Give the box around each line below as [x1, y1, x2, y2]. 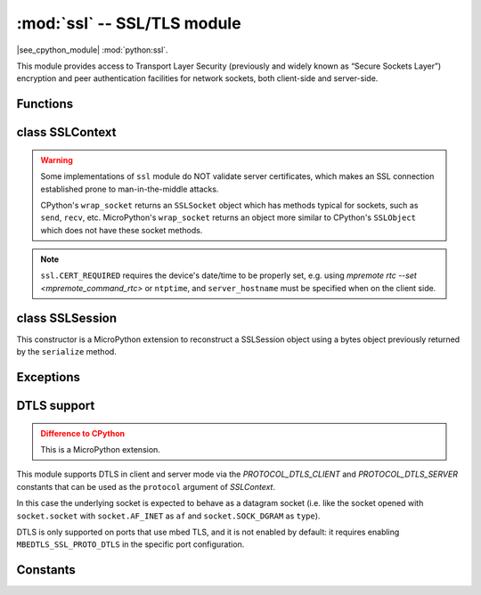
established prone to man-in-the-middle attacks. [40, 183, 219, 194]
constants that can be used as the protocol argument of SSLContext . [16, 481, 276, 492]
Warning [40, 154, 73, 165]
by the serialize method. [16, 346, 118, 357]
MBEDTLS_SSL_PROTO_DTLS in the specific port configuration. [16, 539, 245, 550]
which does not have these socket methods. [40, 224, 203, 235]
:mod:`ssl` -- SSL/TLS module [16, 13, 241, 33]
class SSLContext [16, 125, 117, 140]
